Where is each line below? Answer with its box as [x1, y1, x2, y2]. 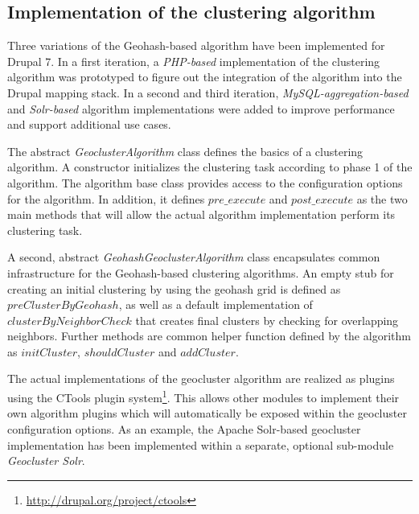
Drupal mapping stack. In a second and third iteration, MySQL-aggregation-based [7, 84, 409, 101]
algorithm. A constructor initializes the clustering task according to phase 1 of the [7, 158, 413, 175]
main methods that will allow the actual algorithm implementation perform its [7, 206, 396, 223]
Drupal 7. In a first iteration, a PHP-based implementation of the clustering [7, 52, 380, 69]
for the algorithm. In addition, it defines [7, 190, 205, 207]
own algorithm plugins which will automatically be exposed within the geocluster [7, 405, 407, 421]
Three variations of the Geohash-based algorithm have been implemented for [7, 37, 385, 54]
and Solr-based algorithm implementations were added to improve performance [7, 100, 395, 117]
